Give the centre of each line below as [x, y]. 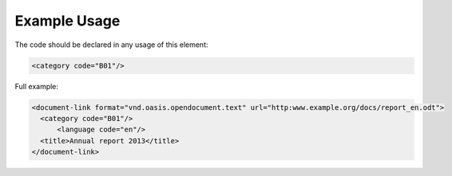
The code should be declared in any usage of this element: [111, 45]
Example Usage [67, 21]
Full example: [37, 86]
